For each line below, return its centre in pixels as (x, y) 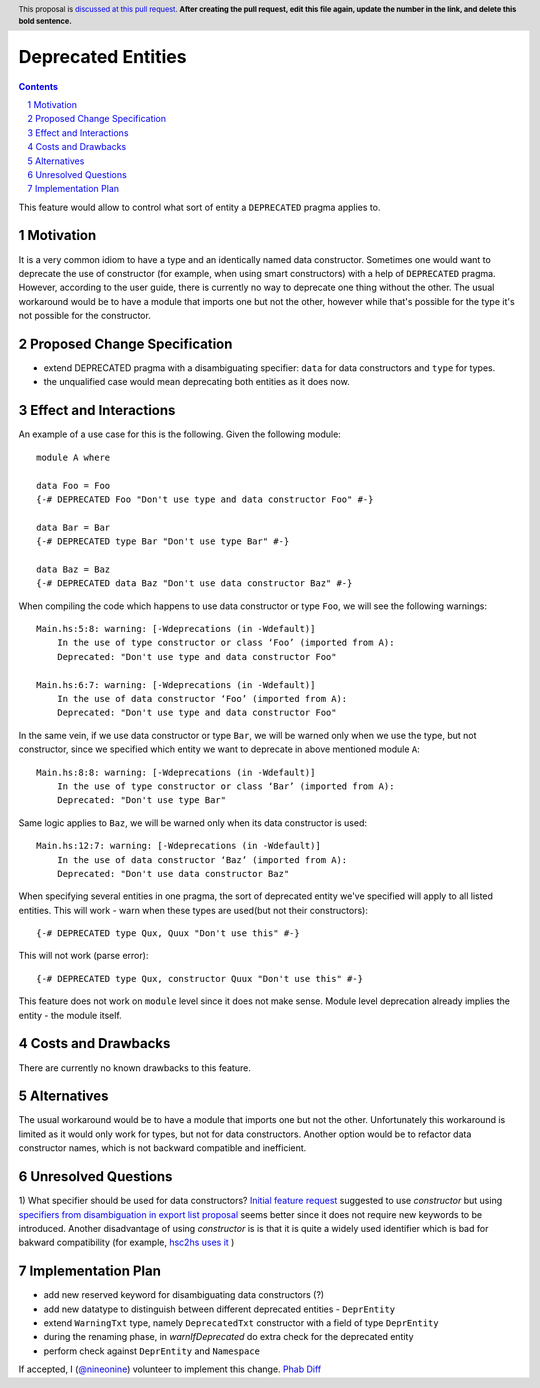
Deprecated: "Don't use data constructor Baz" (173, 873)
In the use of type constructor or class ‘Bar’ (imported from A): (225, 786)
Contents (38, 86)
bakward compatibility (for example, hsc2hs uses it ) (126, 1242)
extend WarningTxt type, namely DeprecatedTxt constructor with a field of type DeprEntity (241, 1322)
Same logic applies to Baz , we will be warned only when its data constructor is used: (192, 822)
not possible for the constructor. (85, 316)
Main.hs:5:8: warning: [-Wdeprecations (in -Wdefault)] (176, 629)
